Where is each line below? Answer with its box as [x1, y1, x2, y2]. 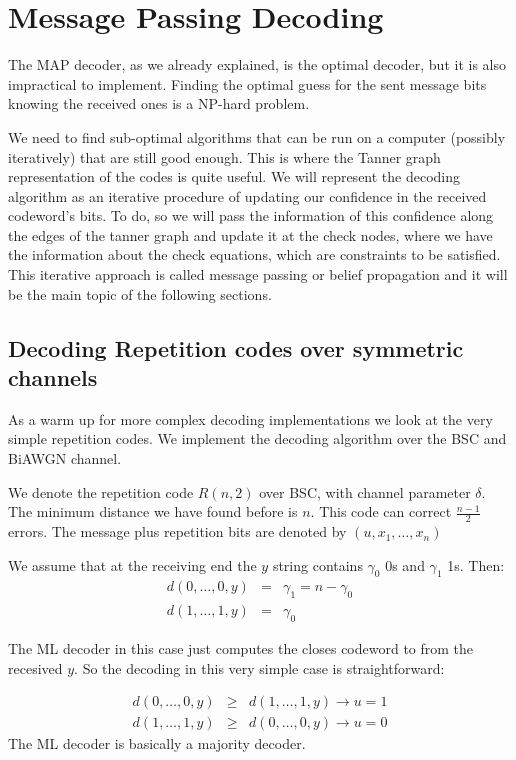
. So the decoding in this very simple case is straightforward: [74, 657, 445, 678]
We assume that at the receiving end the [8, 554, 257, 575]
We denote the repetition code [8, 481, 194, 502]
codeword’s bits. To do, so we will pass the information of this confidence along [8, 205, 494, 226]
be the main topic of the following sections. [8, 283, 272, 304]
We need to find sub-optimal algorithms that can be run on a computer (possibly [8, 126, 506, 147]
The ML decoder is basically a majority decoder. [8, 733, 306, 754]
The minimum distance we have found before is [8, 501, 298, 522]
